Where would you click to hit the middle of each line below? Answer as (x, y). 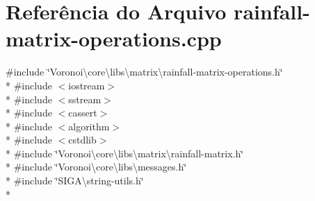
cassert (83, 113)
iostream (87, 85)
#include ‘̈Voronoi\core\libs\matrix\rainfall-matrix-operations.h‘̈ (144, 72)
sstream (85, 99)
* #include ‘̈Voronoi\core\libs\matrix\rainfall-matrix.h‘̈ (125, 153)
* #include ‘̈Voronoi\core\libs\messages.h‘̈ (96, 167)
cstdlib (82, 140)
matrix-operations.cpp (114, 38)
